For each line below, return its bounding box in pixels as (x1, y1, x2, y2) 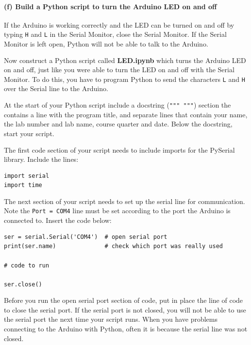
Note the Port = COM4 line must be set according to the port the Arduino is (4, 205, 231, 216)
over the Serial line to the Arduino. (4, 83, 108, 94)
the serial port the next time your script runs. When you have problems (4, 314, 218, 324)
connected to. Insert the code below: (4, 215, 112, 225)
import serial (4, 172, 50, 179)
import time (4, 182, 42, 189)
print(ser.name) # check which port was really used (4, 243, 223, 250)
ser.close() (4, 281, 42, 288)
